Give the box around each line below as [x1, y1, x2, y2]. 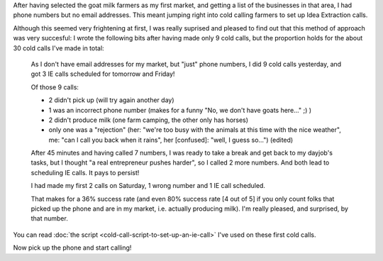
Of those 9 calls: [30, 82, 79, 91]
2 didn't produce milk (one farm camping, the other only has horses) [48, 116, 248, 124]
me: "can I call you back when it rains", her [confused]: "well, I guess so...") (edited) [48, 135, 294, 144]
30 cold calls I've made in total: [13, 43, 104, 52]
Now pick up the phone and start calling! [13, 243, 132, 252]
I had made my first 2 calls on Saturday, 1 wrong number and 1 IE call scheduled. [30, 182, 266, 190]
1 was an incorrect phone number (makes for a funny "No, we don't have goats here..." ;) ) [48, 106, 312, 114]
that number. [30, 214, 69, 223]
